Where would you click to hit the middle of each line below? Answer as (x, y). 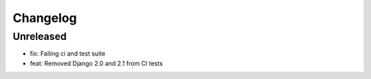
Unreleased (40, 36)
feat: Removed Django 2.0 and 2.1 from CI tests (96, 63)
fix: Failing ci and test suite (68, 54)
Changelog (45, 18)
